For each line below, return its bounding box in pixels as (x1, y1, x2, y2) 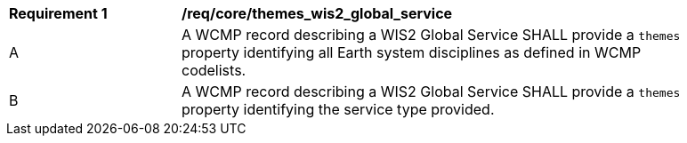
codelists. (182, 61, 247, 79)
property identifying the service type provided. (182, 100, 495, 118)
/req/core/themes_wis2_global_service (182, 4, 453, 22)
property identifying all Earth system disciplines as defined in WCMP (182, 44, 642, 61)
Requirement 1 (9, 4, 108, 22)
